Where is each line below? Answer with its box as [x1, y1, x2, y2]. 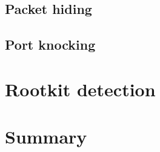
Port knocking [5, 35, 96, 54]
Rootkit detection [5, 76, 156, 101]
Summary [5, 124, 87, 149]
